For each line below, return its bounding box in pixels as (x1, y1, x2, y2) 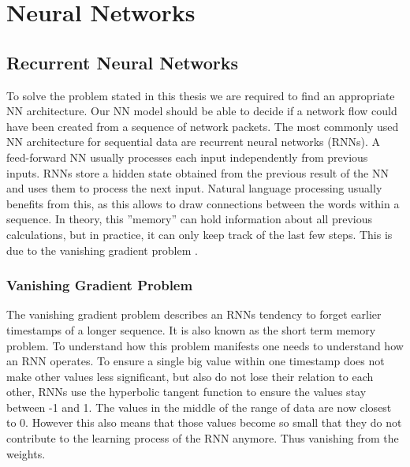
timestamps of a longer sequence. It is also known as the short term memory (6, 321, 376, 338)
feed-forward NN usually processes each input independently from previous (6, 148, 368, 165)
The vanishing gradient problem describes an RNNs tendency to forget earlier (6, 306, 382, 323)
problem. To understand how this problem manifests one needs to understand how (6, 337, 404, 353)
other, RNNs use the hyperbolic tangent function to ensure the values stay (6, 383, 367, 400)
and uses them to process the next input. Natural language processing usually (6, 180, 382, 196)
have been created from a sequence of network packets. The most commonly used (6, 118, 399, 134)
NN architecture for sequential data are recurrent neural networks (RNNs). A (6, 133, 381, 150)
